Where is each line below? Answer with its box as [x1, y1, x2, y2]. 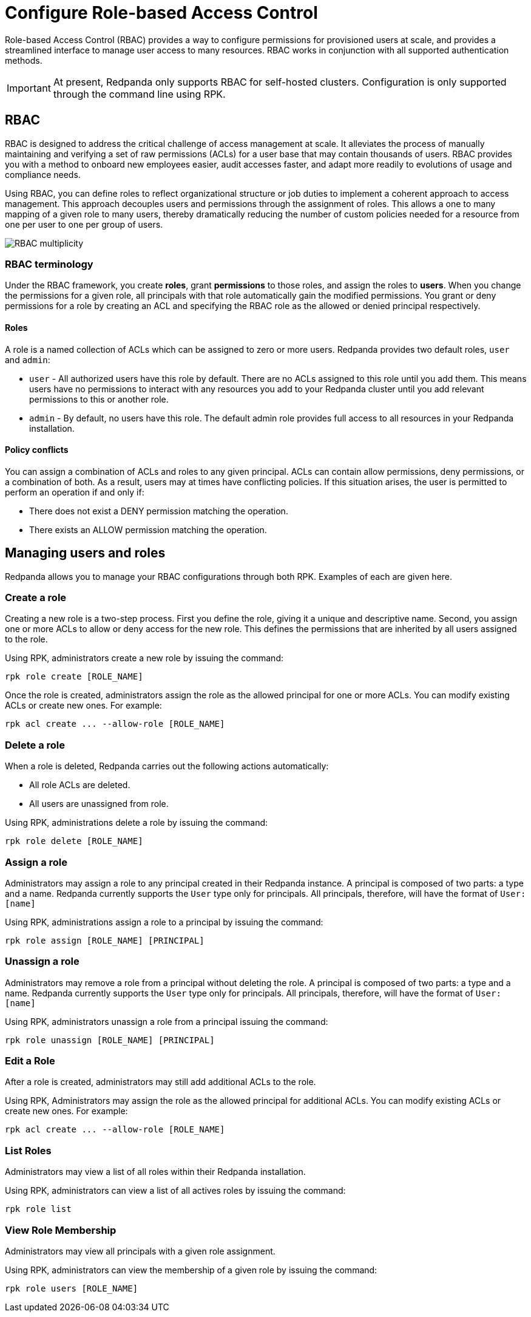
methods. [5, 55, 42, 66]
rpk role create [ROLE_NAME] [5, 672, 143, 682]
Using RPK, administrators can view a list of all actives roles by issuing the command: [5, 1185, 346, 1196]
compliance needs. [5, 169, 81, 180]
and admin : [5, 354, 50, 365]
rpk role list [5, 1204, 72, 1214]
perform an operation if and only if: [5, 486, 144, 497]
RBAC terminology [5, 257, 93, 270]
